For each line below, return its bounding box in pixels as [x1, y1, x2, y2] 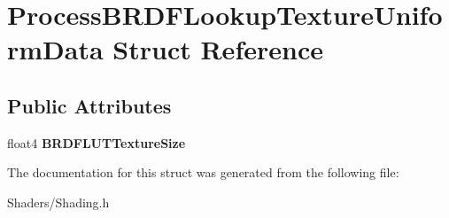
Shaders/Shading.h [7, 192, 110, 211]
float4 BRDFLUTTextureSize [7, 133, 186, 152]
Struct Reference [112, 31, 323, 67]
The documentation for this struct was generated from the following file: [7, 163, 399, 182]
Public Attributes [7, 91, 172, 119]
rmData [7, 31, 104, 67]
